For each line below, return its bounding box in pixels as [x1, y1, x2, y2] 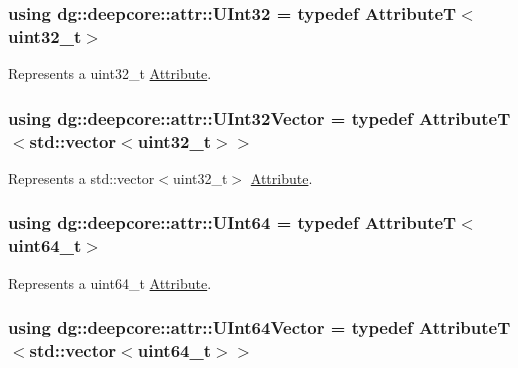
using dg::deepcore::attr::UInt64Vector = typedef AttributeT [8, 315, 511, 340]
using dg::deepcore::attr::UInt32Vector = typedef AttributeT [8, 105, 511, 130]
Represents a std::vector [8, 167, 155, 188]
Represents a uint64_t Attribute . [8, 272, 212, 293]
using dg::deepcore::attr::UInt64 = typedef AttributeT [8, 210, 457, 235]
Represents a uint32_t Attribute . [8, 63, 212, 84]
